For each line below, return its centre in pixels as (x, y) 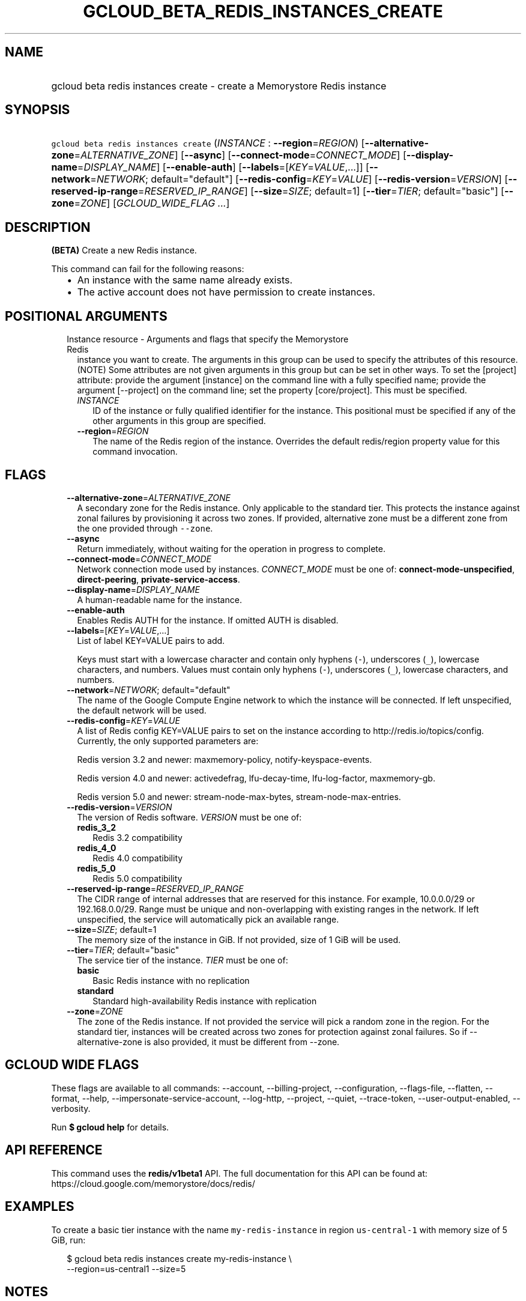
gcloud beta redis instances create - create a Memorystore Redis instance (219, 86)
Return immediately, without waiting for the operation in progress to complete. (231, 548)
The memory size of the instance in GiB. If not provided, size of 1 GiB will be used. (239, 939)
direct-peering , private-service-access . (159, 579)
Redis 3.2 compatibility (138, 837)
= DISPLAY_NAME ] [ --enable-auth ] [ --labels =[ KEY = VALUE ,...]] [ (223, 167)
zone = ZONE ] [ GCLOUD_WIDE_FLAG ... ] (141, 203)
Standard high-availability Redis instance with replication (205, 1001)
